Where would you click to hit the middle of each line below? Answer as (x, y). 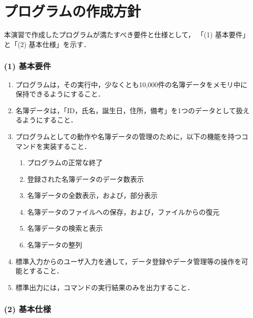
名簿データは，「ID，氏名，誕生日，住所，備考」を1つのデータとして (126, 110)
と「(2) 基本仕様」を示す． (47, 44)
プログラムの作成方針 (73, 11)
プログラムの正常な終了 (65, 162)
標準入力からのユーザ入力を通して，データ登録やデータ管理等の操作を (128, 261)
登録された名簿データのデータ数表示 (86, 179)
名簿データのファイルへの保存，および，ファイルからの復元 (123, 211)
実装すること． (67, 146)
